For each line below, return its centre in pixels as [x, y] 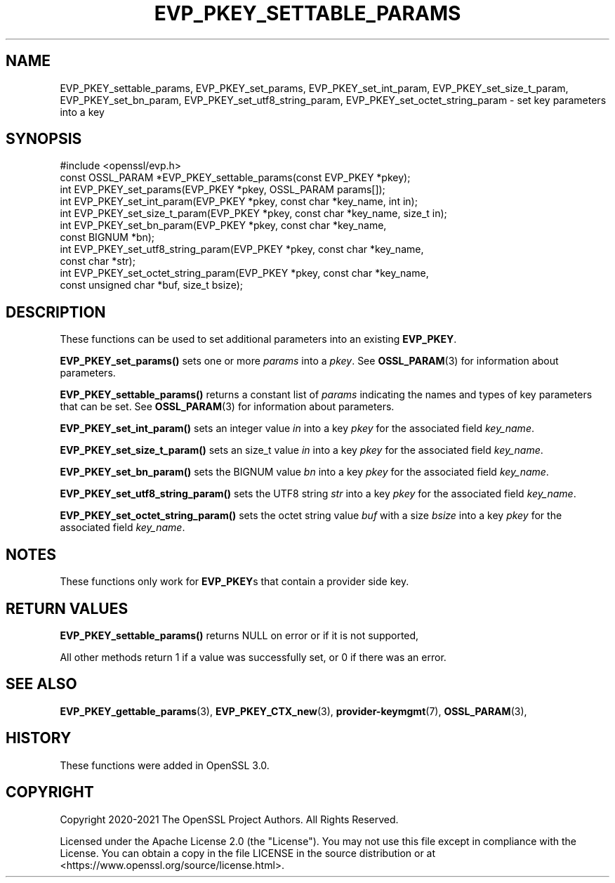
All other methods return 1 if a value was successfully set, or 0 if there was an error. [253, 657]
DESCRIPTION [56, 312]
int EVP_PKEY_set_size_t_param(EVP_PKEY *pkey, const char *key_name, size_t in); [253, 214]
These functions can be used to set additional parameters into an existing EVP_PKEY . [258, 339]
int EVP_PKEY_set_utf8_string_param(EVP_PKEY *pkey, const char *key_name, [242, 249]
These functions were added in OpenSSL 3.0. [165, 765]
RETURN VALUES [67, 608]
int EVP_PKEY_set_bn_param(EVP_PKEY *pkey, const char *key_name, [223, 225]
